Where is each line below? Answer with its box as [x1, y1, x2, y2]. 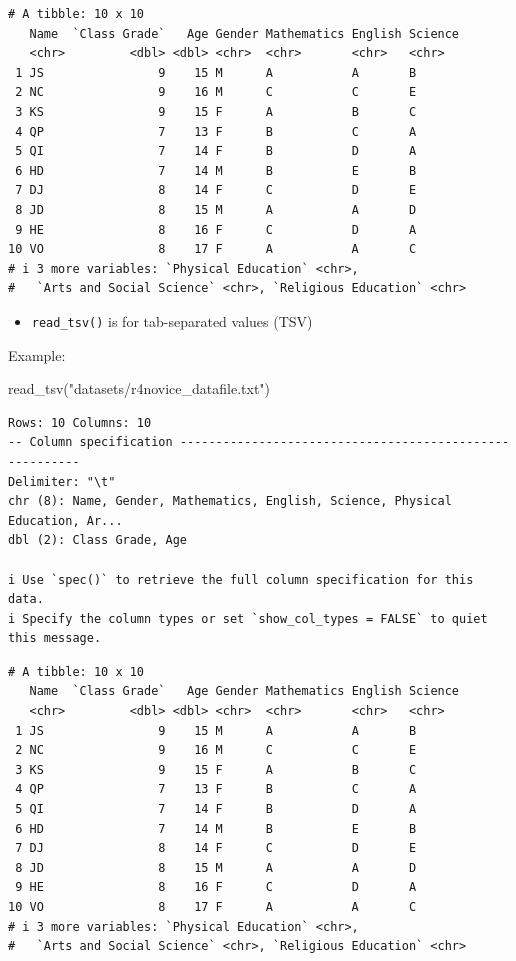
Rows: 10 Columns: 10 [8, 415, 152, 430]
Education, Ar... [8, 513, 123, 528]
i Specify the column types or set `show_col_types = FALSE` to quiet [8, 611, 488, 626]
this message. [8, 631, 102, 646]
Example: [8, 344, 66, 365]
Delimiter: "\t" [8, 474, 116, 489]
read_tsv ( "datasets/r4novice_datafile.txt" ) [8, 378, 271, 399]
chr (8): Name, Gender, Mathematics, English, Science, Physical [8, 494, 452, 509]
